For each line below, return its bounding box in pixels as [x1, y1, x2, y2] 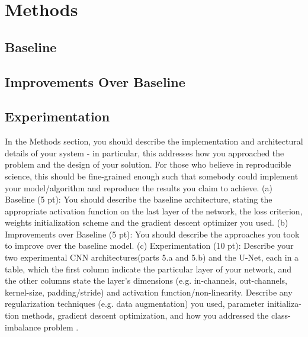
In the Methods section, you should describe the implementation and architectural [5, 135, 303, 147]
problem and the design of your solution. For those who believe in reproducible [5, 158, 291, 171]
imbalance [5, 320, 41, 333]
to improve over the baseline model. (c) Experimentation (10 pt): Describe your [5, 239, 294, 252]
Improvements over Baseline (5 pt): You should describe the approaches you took [5, 227, 300, 240]
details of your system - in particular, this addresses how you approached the [5, 146, 284, 159]
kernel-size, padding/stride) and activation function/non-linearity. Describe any [5, 285, 293, 298]
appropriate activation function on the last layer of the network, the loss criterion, [5, 204, 303, 217]
